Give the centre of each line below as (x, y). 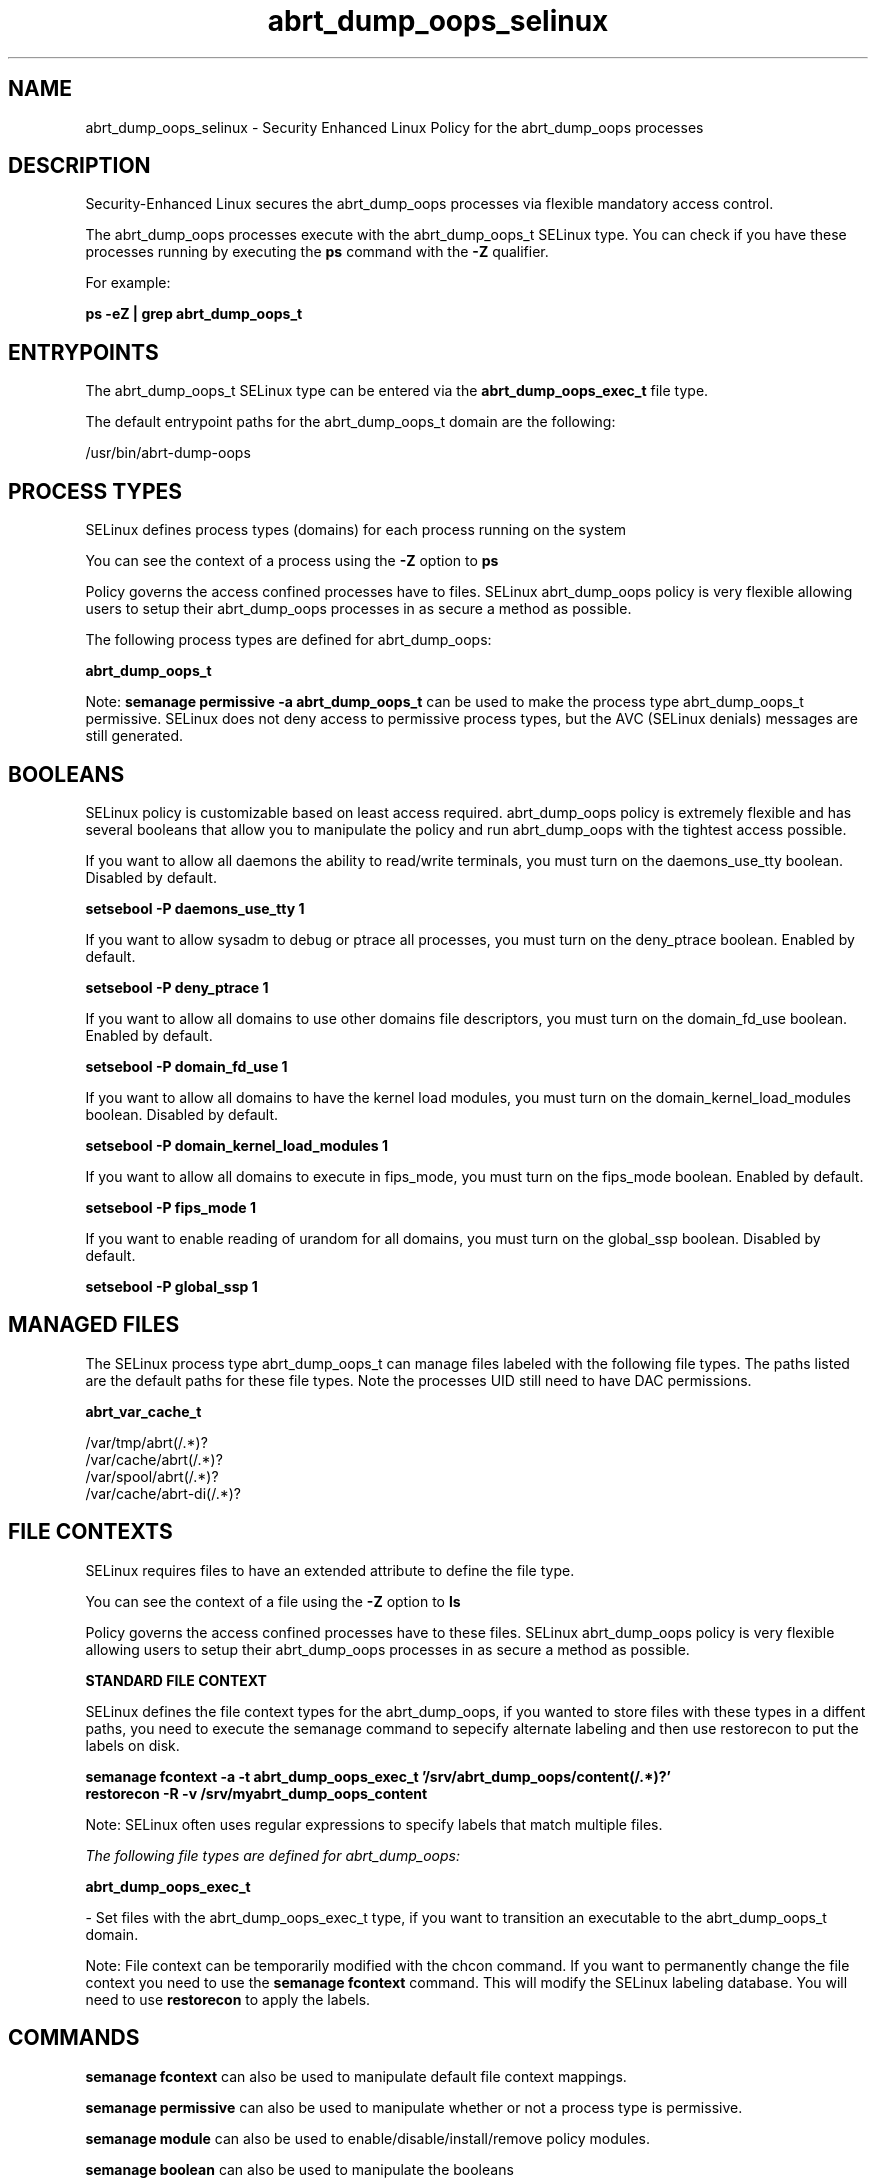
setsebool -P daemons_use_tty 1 (195, 908)
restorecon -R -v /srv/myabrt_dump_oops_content (256, 1793)
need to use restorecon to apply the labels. (228, 1999)
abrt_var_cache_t (143, 1411)
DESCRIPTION (79, 166)
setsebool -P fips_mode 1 (170, 1207)
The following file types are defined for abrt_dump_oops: (272, 1855)
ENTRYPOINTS (83, 352)
